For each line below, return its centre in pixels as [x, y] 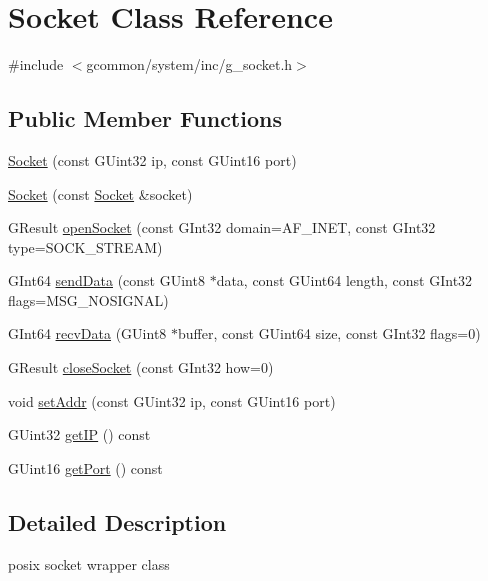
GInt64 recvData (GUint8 [87, 333]
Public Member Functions [145, 118]
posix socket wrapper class [89, 563]
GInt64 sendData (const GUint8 [106, 280]
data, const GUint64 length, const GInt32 [344, 280]
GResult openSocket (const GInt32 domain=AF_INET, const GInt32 [222, 227]
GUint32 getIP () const [79, 434]
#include [36, 64]
